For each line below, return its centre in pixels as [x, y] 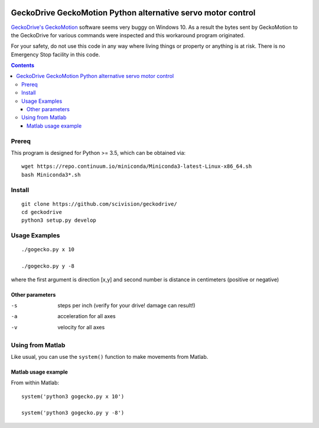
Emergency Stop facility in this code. [56, 54]
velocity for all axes [81, 327]
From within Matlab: [35, 383]
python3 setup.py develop [59, 221]
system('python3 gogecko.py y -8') [73, 413]
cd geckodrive [42, 212]
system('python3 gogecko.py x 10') [73, 396]
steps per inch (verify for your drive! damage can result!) [126, 305]
